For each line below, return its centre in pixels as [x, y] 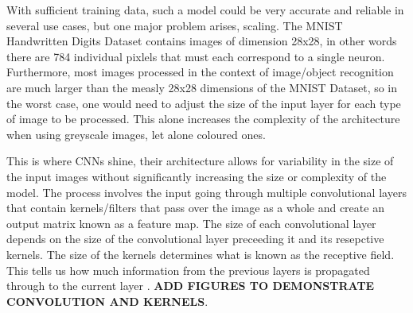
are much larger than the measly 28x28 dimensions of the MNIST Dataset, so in [202, 87]
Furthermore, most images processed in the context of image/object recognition [200, 72]
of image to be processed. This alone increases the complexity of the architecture [203, 119]
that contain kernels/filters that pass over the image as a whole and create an [195, 208]
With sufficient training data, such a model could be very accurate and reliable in [205, 10]
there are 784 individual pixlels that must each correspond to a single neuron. [196, 56]
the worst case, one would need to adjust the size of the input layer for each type [204, 103]
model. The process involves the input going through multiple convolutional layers [206, 192]
